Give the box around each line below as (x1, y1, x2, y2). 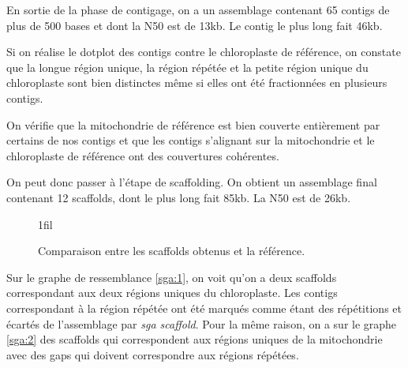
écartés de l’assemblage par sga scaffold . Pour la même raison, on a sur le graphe (6, 315, 397, 332)
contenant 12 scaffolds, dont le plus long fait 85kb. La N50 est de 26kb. (6, 189, 351, 205)
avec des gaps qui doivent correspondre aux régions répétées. (6, 346, 299, 362)
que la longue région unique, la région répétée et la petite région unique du (6, 58, 369, 75)
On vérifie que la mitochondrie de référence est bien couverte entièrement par (6, 116, 380, 133)
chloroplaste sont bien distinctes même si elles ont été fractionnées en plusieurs (6, 74, 387, 91)
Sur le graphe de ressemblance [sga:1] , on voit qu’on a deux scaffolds (6, 268, 337, 285)
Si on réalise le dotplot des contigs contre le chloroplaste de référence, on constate (6, 43, 401, 60)
